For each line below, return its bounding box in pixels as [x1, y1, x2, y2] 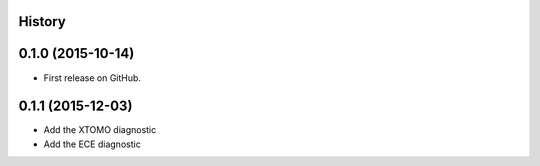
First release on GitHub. [43, 71, 142, 84]
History [18, 13, 67, 30]
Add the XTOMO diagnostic [43, 124, 157, 136]
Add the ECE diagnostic [43, 138, 142, 150]
